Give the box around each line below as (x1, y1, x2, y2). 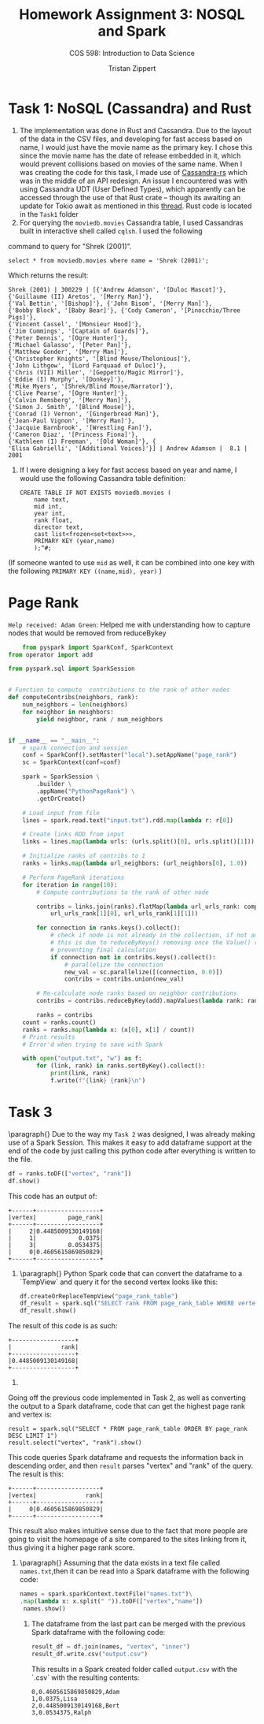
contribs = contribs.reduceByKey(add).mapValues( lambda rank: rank (36, 997, 262, 1005)
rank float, (34, 516, 73, 524)
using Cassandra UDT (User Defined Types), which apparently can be (19, 184, 246, 194)
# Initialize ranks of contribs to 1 (22, 852, 146, 860)
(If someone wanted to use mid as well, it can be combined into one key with (8, 557, 255, 567)
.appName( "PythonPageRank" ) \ (36, 787, 135, 795)
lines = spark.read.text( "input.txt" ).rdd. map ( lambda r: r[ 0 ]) (22, 816, 234, 825)
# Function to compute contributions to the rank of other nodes (8, 686, 230, 694)
